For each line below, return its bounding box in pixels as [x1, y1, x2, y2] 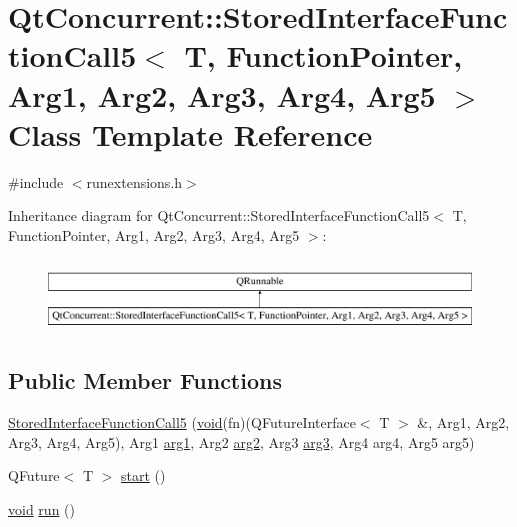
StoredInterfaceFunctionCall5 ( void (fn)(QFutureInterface [8, 411, 356, 432]
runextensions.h [86, 171, 183, 192]
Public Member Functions [8, 365, 282, 396]
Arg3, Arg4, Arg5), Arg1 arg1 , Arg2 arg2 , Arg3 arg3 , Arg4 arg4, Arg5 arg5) [8, 431, 475, 452]
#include [8, 171, 64, 192]
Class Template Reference [8, 113, 373, 154]
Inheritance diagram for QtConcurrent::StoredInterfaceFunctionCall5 [8, 205, 430, 226]
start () [121, 465, 166, 486]
